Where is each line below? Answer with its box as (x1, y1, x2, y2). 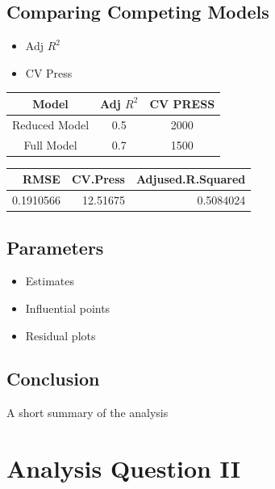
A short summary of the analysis (6, 404, 169, 421)
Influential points (25, 299, 110, 316)
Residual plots (25, 327, 96, 344)
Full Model (23, 136, 77, 153)
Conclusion (6, 366, 100, 391)
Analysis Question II (6, 452, 240, 485)
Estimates (25, 272, 75, 289)
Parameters (6, 234, 104, 259)
